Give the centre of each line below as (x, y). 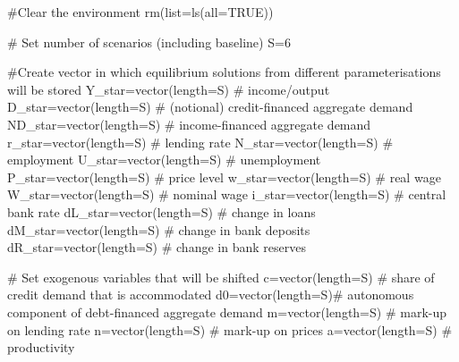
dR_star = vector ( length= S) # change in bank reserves (157, 247)
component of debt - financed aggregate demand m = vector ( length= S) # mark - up (227, 311)
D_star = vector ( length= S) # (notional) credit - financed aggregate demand (210, 107)
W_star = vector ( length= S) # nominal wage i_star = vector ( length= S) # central (227, 194)
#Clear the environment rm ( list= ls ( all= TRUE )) (140, 12)
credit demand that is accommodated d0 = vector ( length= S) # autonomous (211, 295)
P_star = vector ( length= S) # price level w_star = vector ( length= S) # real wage (224, 177)
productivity (41, 347)
